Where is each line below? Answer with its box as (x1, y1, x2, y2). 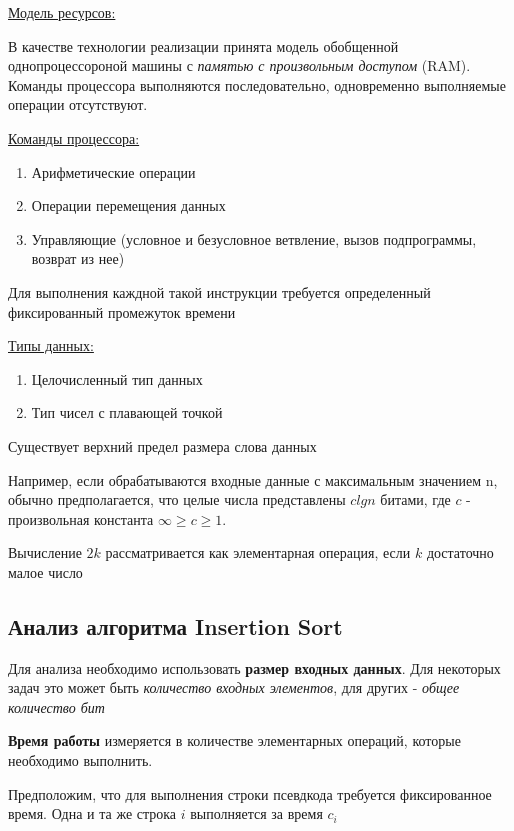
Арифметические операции (31, 161, 196, 182)
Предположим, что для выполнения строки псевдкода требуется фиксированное (8, 783, 492, 804)
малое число (8, 561, 83, 582)
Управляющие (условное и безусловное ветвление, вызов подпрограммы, (31, 228, 477, 249)
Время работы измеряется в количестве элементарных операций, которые (8, 730, 461, 751)
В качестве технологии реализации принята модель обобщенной (8, 35, 399, 56)
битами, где (380, 489, 451, 510)
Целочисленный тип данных (31, 368, 203, 389)
